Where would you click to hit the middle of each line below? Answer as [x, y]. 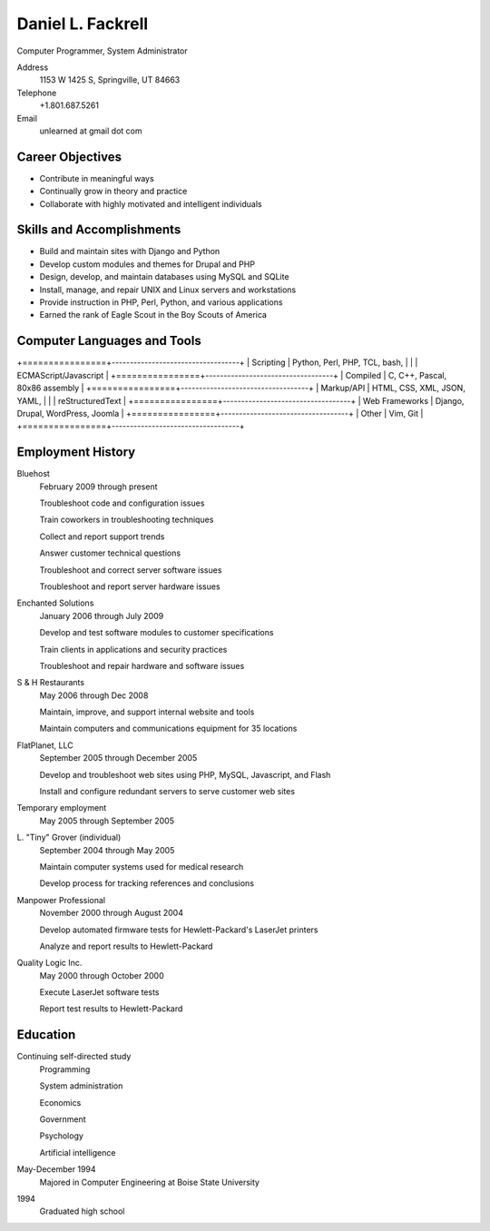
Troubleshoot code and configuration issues [122, 503]
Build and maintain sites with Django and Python [130, 251]
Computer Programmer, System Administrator [102, 51]
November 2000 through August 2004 [111, 913]
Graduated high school [82, 1211]
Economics [60, 1102]
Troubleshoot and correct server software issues [131, 570]
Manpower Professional [61, 900]
